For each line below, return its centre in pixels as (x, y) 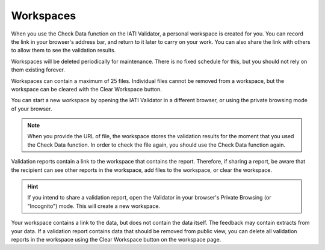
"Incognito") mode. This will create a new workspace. (94, 206)
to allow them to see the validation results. (63, 50)
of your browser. (32, 109)
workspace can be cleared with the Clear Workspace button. (86, 89)
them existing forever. (38, 70)
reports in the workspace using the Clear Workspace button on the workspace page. (116, 239)
